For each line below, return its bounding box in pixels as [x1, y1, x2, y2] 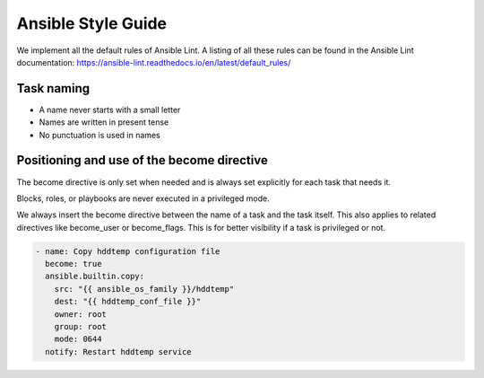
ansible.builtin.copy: [45, 271, 145, 282]
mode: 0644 [54, 334, 102, 345]
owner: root [54, 309, 108, 319]
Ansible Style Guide [16, 13, 168, 33]
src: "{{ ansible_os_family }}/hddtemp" [54, 284, 235, 294]
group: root [54, 321, 108, 332]
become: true [45, 259, 102, 269]
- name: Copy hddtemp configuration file [35, 246, 220, 256]
